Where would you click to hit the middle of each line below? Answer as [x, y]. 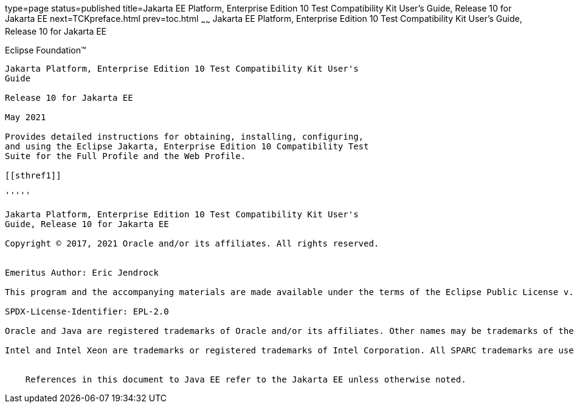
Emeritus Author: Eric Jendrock [82, 272]
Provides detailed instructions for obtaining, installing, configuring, [185, 136]
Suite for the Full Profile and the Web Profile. [126, 156]
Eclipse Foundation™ [46, 50]
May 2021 [26, 117]
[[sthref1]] [33, 175]
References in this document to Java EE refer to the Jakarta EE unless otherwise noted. [246, 379]
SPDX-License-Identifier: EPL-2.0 [87, 311]
